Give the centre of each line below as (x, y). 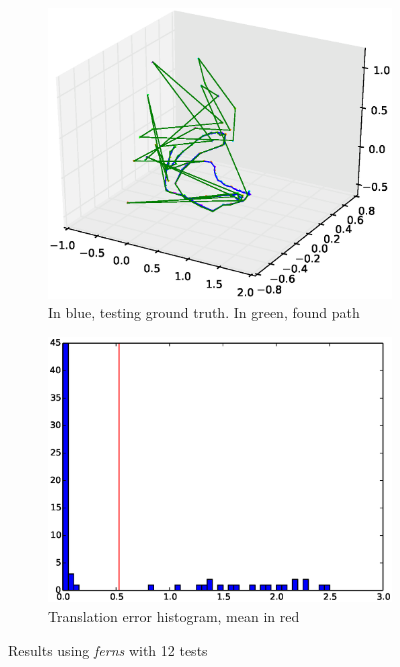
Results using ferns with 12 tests (108, 649)
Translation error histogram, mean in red (174, 616)
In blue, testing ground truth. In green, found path (204, 312)
